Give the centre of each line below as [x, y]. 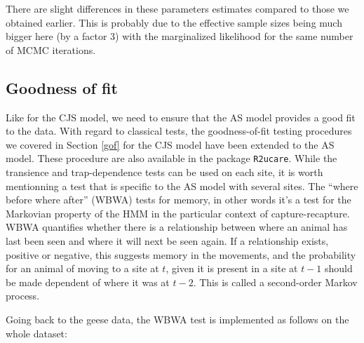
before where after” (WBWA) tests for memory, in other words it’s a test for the [178, 200]
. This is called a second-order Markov [275, 282]
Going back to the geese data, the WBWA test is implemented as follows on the [177, 319]
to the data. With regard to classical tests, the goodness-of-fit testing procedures [179, 131]
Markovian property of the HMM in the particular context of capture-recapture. [178, 213]
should [338, 268]
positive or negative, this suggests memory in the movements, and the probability [181, 254]
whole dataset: [36, 333]
